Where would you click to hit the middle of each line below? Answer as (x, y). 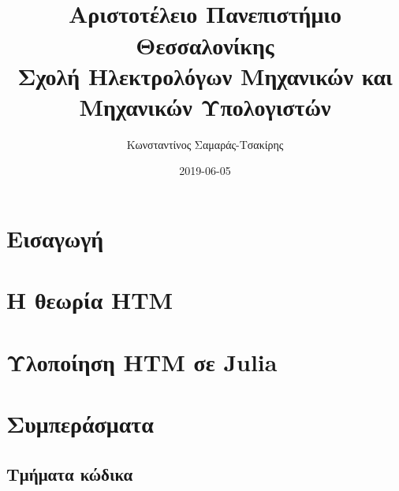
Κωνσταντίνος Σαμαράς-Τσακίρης (205, 144)
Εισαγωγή (55, 238)
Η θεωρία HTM (90, 300)
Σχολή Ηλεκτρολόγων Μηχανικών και (205, 75)
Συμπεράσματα (80, 424)
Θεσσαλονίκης (205, 45)
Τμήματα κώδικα (70, 473)
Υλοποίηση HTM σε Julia (142, 361)
